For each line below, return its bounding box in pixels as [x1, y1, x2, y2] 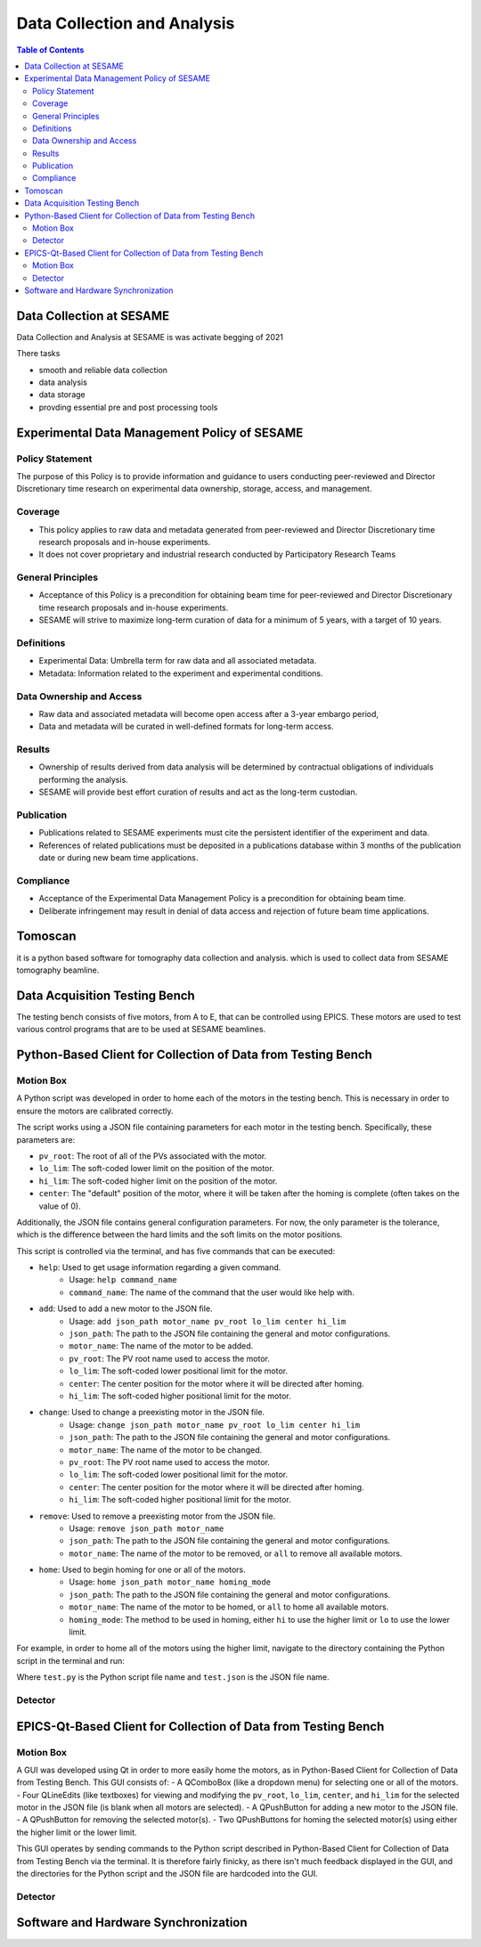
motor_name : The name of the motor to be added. [69, 1340, 254, 1351]
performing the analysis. [38, 774, 128, 785]
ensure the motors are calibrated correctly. [16, 1105, 174, 1116]
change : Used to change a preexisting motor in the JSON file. [38, 1407, 265, 1418]
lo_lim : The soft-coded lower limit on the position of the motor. [38, 1163, 275, 1174]
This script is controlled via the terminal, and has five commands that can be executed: [16, 1245, 336, 1256]
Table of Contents [16, 45, 85, 55]
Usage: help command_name [69, 1275, 177, 1285]
